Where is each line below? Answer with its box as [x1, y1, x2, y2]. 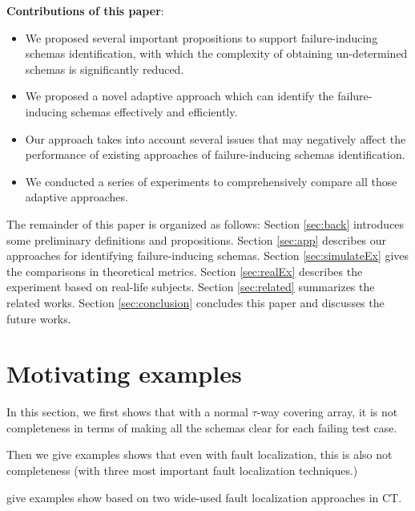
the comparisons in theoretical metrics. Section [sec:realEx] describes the [6, 262, 363, 279]
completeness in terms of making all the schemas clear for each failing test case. [6, 419, 397, 436]
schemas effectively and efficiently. [71, 103, 238, 120]
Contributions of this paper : [6, 2, 164, 18]
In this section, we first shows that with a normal [6, 404, 248, 420]
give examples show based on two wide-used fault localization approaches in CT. [6, 489, 402, 505]
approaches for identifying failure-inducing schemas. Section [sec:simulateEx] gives [6, 247, 409, 264]
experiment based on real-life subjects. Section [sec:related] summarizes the [6, 278, 375, 295]
